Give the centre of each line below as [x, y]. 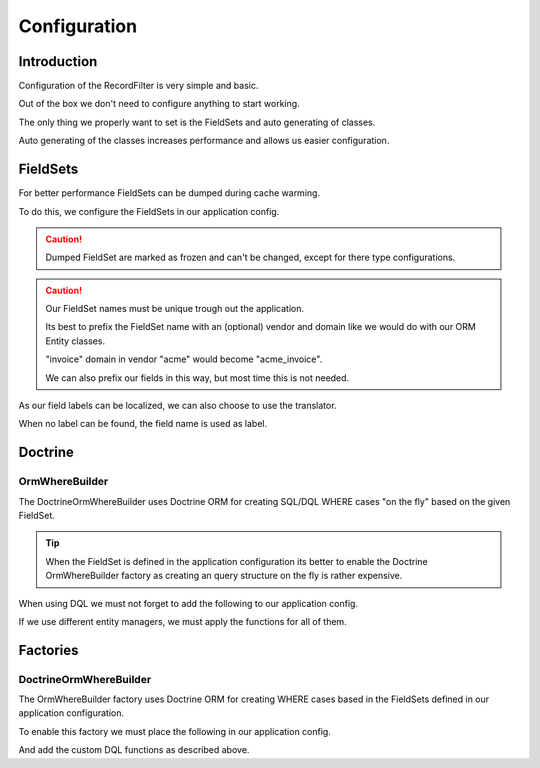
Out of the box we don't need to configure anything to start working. [159, 104]
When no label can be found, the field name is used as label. [143, 424]
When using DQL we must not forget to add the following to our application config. [188, 603]
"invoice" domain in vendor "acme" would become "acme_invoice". [184, 359]
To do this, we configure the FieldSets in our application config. [149, 211]
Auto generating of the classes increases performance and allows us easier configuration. [204, 141]
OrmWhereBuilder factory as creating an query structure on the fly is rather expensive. [224, 576]
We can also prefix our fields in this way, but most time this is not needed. [197, 377]
